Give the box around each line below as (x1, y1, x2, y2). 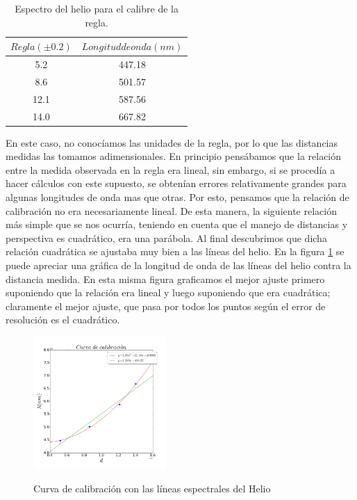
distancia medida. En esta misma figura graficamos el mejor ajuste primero (6, 271, 325, 286)
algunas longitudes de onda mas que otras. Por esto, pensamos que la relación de (6, 190, 349, 204)
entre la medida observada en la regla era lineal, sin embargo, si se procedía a (6, 162, 335, 177)
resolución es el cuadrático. (6, 312, 120, 327)
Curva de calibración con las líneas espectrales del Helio (33, 481, 271, 496)
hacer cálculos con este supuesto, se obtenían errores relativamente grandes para (6, 176, 347, 191)
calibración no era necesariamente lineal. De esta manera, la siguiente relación (6, 203, 337, 218)
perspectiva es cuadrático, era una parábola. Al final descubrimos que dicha (6, 230, 327, 245)
